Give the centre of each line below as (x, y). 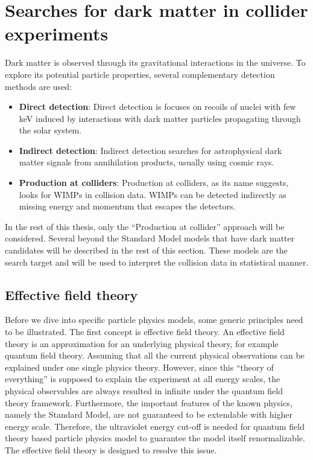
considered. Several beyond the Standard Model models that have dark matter (150, 238)
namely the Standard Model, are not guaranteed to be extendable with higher (149, 414)
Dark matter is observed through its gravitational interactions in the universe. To (155, 62)
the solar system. (50, 130)
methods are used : (39, 86)
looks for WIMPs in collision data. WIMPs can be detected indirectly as (153, 194)
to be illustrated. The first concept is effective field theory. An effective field (145, 332)
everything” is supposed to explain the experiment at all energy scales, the (143, 379)
